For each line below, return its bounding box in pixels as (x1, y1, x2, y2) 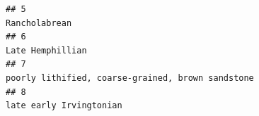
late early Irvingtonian (6, 101, 122, 111)
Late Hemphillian (6, 45, 87, 56)
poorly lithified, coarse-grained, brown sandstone (6, 72, 254, 83)
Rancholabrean (6, 18, 72, 28)
